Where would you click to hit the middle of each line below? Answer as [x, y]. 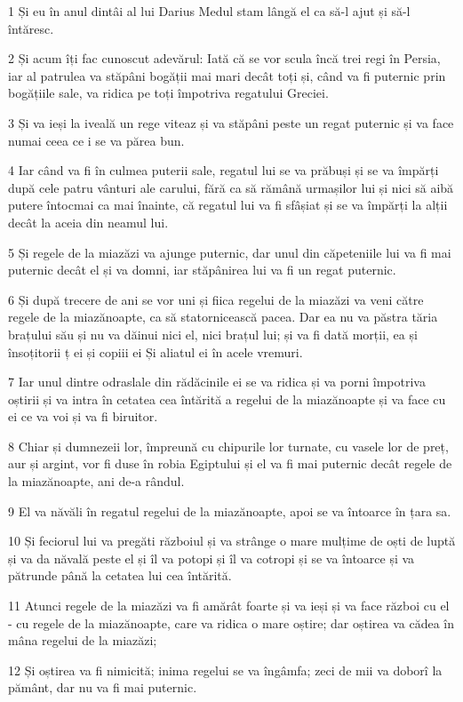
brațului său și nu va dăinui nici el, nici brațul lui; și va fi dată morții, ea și [213, 334]
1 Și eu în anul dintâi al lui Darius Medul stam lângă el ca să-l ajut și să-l [209, 11]
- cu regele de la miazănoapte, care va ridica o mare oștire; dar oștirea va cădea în [231, 622]
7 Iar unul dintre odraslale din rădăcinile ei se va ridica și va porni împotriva [217, 382]
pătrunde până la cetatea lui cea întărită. [120, 575]
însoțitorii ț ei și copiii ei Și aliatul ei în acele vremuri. [156, 351]
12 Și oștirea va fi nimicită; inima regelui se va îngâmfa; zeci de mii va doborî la [225, 670]
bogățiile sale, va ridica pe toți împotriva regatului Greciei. [168, 93]
